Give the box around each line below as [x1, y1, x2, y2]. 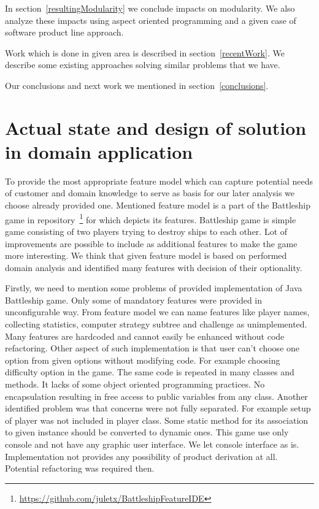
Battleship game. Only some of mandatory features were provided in [5, 293, 263, 306]
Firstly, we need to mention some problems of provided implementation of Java [5, 281, 302, 294]
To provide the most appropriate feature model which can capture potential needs [5, 174, 313, 187]
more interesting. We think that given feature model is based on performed [5, 249, 287, 262]
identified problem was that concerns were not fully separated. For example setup [5, 402, 311, 415]
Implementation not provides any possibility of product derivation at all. [5, 450, 278, 462]
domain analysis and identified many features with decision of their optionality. [5, 261, 302, 274]
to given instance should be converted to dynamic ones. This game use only [5, 426, 289, 438]
